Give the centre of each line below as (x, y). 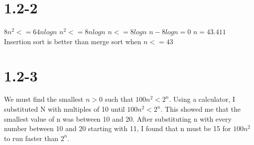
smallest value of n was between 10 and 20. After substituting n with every (118, 118)
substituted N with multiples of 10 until (64, 109)
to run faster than (31, 138)
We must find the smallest (44, 99)
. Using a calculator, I (202, 99)
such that (119, 99)
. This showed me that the (200, 109)
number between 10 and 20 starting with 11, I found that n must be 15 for (118, 128)
